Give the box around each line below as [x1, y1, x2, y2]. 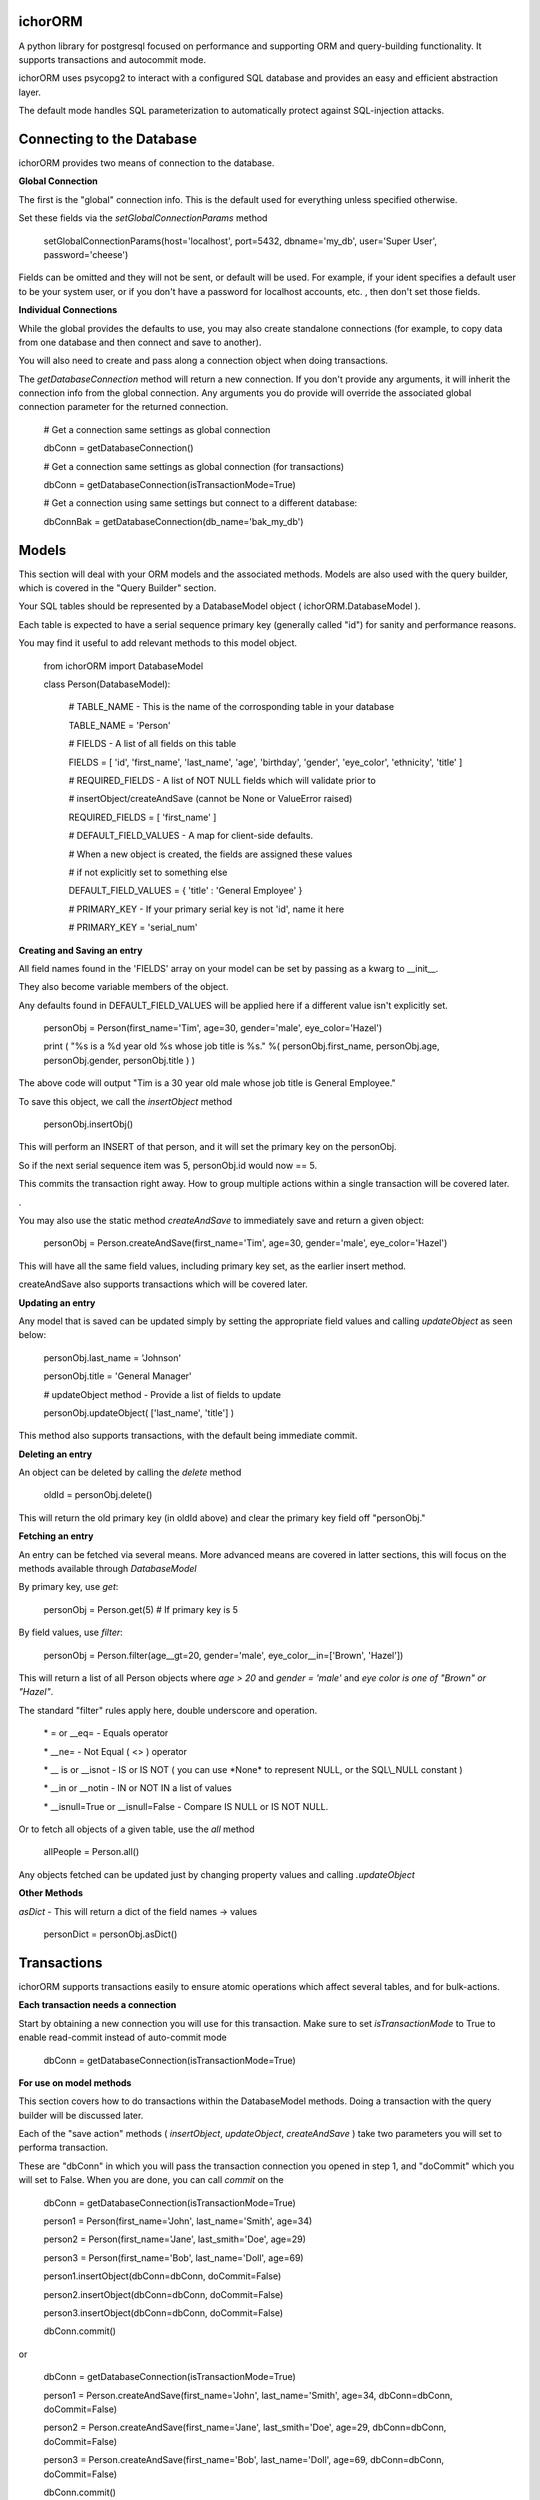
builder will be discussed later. [18, 2109, 144, 2121]
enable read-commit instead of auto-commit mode [18, 2031, 227, 2044]
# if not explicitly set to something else [68, 866, 228, 878]
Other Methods [18, 1887, 84, 1899]
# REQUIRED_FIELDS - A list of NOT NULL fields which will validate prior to [68, 775, 377, 786]
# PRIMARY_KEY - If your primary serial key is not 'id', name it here [68, 903, 345, 915]
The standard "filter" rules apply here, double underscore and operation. [18, 1704, 318, 1716]
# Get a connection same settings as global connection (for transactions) [43, 460, 345, 472]
